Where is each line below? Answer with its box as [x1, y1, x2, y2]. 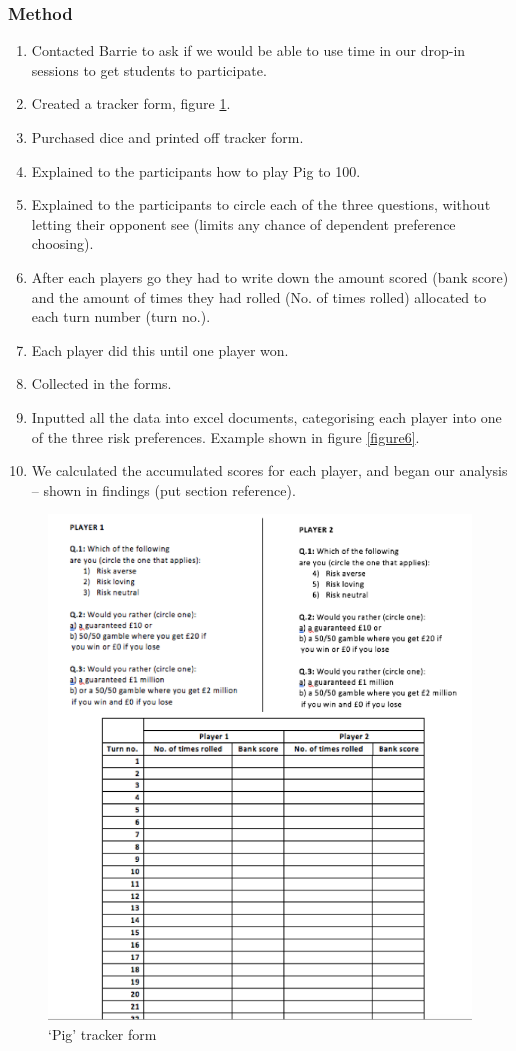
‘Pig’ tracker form [48, 1023, 157, 1044]
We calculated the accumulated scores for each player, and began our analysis [31, 460, 508, 481]
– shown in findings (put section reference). [31, 479, 296, 500]
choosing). [31, 233, 94, 254]
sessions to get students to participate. [31, 59, 267, 80]
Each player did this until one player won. [31, 339, 289, 360]
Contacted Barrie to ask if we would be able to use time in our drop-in [31, 40, 466, 61]
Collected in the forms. [31, 373, 172, 394]
